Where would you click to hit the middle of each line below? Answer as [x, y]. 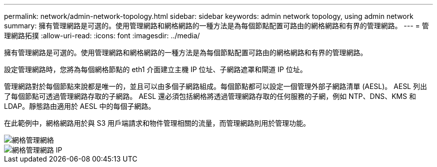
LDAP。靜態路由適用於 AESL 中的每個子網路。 [80, 106]
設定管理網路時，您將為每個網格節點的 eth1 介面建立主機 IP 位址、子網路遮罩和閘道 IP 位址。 [156, 69]
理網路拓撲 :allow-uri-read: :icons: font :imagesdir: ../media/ [102, 36]
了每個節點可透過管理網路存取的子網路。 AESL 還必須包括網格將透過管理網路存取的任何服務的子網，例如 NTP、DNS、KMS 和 [210, 96]
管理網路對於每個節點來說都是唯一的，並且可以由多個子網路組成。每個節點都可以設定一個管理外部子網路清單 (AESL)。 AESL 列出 [216, 86]
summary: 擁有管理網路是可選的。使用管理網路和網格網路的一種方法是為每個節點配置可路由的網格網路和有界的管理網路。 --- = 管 [217, 26]
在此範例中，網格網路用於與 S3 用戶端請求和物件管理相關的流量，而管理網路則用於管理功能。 [157, 123]
